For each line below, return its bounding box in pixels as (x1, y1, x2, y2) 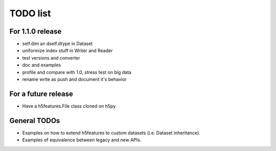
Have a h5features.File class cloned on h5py (22, 103, 116, 109)
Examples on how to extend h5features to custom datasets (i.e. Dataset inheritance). (22, 130, 200, 136)
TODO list (9, 8, 51, 19)
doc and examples (22, 62, 61, 68)
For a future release (9, 89, 74, 98)
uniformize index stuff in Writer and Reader (22, 47, 113, 54)
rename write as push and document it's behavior (22, 77, 127, 83)
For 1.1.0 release (9, 27, 62, 36)
